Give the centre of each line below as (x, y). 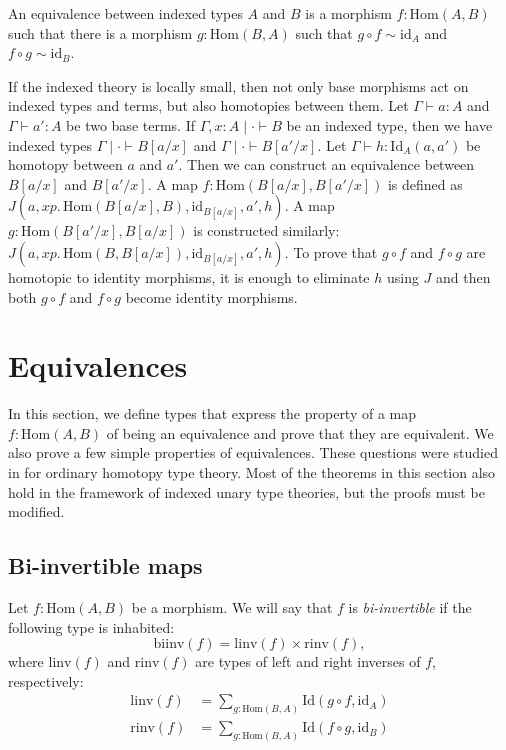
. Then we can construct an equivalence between (326, 164)
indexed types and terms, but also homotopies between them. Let (208, 105)
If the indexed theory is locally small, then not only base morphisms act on (238, 85)
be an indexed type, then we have (389, 124)
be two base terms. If (130, 124)
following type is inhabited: (91, 626)
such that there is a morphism (100, 32)
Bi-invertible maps (105, 565)
